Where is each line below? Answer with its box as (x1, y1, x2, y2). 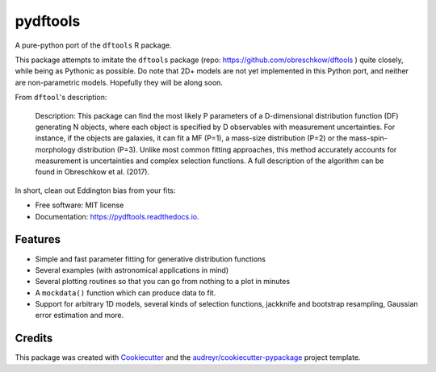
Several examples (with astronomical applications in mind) (35, 265, 229, 274)
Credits (15, 332, 53, 345)
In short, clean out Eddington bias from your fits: (15, 186, 176, 195)
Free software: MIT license (35, 200, 124, 210)
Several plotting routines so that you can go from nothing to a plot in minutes (35, 277, 291, 286)
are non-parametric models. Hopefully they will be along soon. (15, 77, 224, 87)
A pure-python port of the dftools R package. (15, 40, 173, 50)
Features (15, 232, 61, 246)
